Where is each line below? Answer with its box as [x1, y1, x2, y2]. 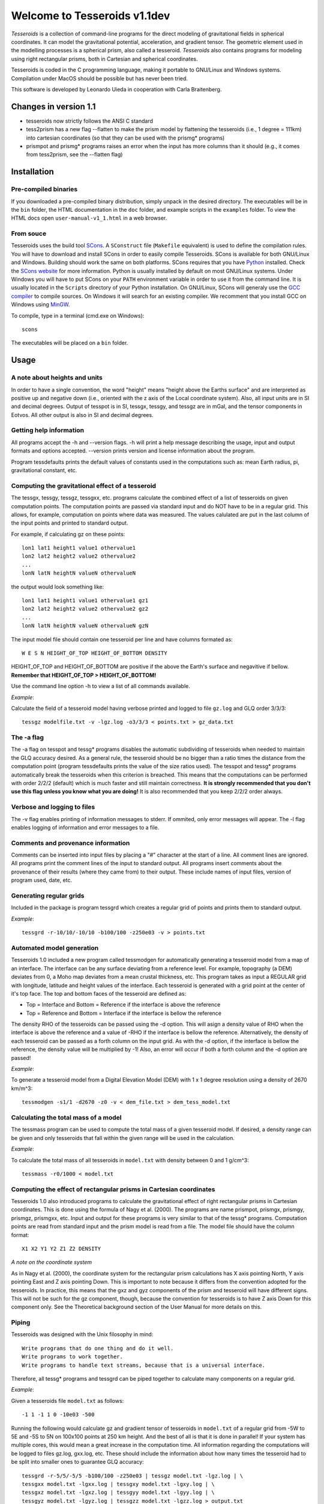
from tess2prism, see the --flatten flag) [26, 151, 123, 158]
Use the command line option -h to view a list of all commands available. [11, 683, 190, 690]
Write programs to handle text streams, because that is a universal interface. [22, 1361, 266, 1369]
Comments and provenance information [11, 839, 130, 847]
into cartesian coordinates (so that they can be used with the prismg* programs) [26, 134, 225, 141]
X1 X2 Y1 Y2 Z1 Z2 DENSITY [22, 1245, 101, 1252]
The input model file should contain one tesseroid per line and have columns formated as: [11, 635, 233, 643]
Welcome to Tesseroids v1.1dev [11, 9, 170, 22]
